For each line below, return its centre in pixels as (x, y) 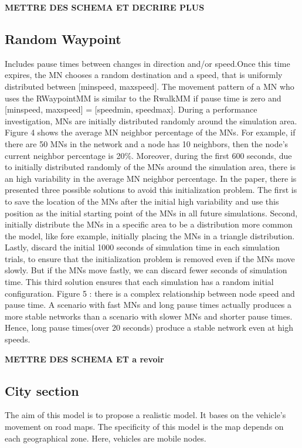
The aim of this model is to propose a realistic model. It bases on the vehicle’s (145, 415)
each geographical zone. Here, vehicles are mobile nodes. (106, 438)
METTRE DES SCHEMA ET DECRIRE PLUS (105, 7)
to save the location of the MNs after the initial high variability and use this (142, 201)
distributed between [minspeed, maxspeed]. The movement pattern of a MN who (150, 86)
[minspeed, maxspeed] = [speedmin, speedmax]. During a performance (131, 109)
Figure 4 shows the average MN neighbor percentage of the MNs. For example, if (150, 132)
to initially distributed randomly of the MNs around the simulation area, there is (150, 167)
